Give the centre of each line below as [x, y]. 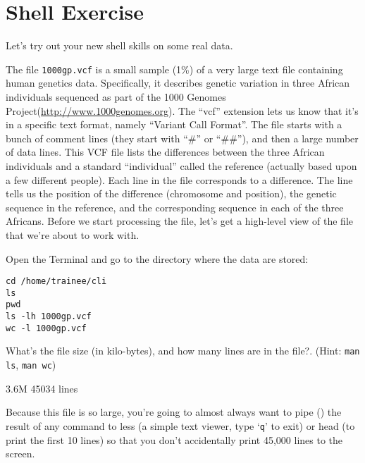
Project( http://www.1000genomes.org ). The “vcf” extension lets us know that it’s [182, 110]
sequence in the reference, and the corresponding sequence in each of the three [175, 207]
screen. [20, 453]
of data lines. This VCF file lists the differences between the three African [165, 152]
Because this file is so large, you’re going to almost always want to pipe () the [174, 412]
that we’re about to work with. [73, 234]
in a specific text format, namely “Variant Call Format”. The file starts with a [174, 124]
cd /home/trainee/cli [56, 282]
